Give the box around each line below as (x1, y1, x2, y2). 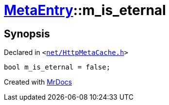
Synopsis (4, 27, 50, 40)
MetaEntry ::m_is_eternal (4, 2, 166, 18)
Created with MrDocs (4, 78, 72, 87)
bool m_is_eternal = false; (4, 63, 111, 71)
